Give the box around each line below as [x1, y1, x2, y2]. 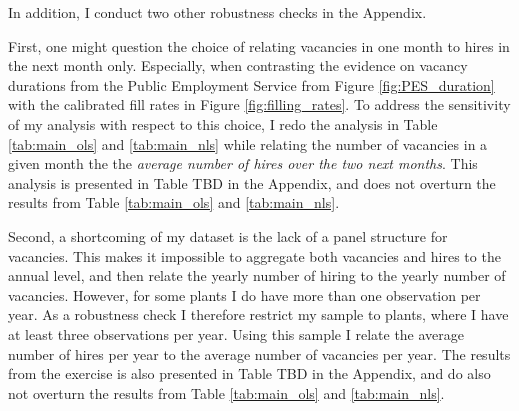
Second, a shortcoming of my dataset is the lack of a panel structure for [8, 225, 448, 246]
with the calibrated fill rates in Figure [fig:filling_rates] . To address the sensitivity [8, 94, 511, 115]
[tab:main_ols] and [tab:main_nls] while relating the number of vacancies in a [8, 133, 488, 154]
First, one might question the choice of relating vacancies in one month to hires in [8, 35, 510, 56]
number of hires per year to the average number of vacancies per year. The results [8, 343, 511, 364]
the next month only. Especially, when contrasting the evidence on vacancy [8, 55, 468, 76]
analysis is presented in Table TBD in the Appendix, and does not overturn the [8, 172, 496, 193]
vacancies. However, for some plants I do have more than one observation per [8, 284, 481, 305]
